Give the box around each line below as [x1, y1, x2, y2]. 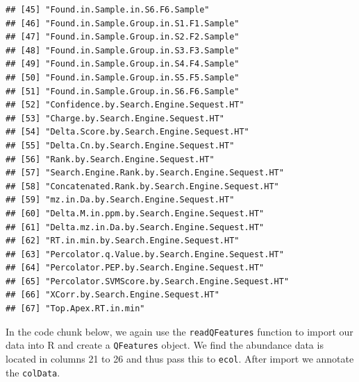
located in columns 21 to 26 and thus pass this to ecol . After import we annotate [6, 351, 354, 365]
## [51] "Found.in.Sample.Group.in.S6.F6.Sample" [6, 86, 240, 96]
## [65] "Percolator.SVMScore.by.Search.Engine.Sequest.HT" [6, 276, 290, 286]
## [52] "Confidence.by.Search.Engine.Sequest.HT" [6, 100, 244, 110]
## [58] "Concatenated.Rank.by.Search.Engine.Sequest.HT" [6, 181, 279, 191]
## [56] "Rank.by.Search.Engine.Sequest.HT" [6, 154, 215, 164]
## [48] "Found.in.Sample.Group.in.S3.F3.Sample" [6, 45, 240, 55]
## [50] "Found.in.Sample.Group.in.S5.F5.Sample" [6, 72, 240, 83]
